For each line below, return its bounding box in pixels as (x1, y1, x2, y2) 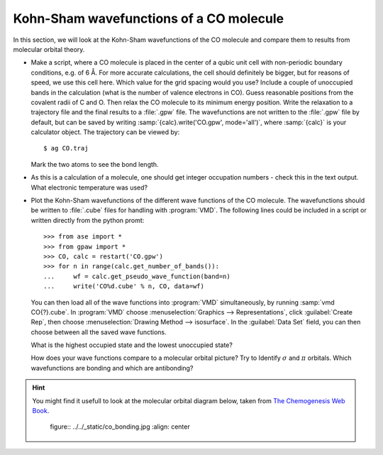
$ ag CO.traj (43, 144, 89, 153)
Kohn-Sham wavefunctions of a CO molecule (13, 11, 284, 26)
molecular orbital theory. (13, 45, 85, 53)
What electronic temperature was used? (30, 183, 148, 192)
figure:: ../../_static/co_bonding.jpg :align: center (50, 422, 191, 431)
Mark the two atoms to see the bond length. (30, 160, 159, 168)
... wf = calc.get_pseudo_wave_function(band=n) (43, 272, 231, 280)
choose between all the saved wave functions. (30, 327, 167, 336)
